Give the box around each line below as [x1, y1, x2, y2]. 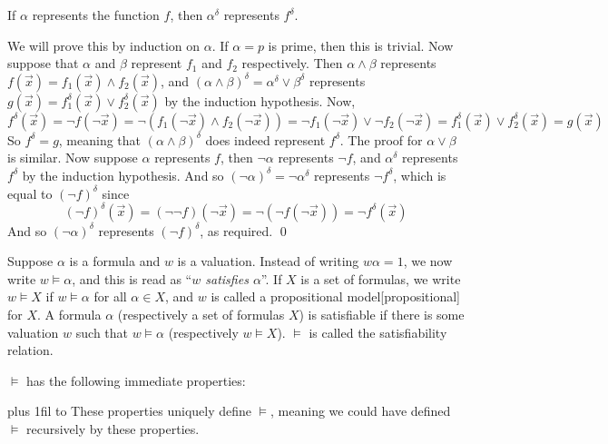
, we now [403, 252, 453, 271]
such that [75, 322, 129, 341]
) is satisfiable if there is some [299, 305, 465, 324]
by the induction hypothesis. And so [22, 165, 224, 184]
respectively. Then [241, 54, 343, 73]
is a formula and [69, 252, 161, 271]
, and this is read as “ [72, 269, 192, 288]
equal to [7, 183, 53, 202]
